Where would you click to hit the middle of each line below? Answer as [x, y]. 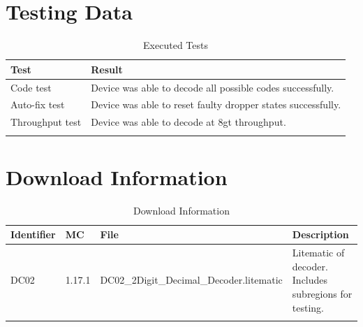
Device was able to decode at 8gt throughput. [188, 122]
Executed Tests [176, 45]
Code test [31, 87]
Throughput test [46, 122]
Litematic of [318, 253]
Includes [310, 280]
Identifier [33, 234]
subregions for [322, 293]
